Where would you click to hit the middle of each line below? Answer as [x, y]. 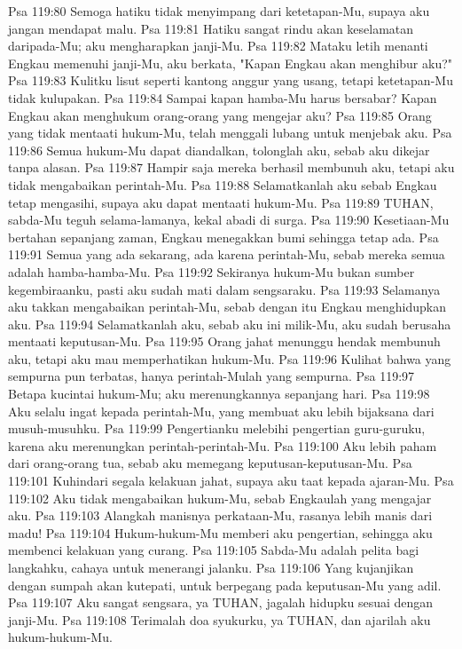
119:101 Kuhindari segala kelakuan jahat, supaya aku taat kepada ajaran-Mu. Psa [231, 481]
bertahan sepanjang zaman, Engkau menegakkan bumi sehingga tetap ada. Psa [223, 237]
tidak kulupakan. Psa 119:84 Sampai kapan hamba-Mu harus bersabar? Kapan [223, 97]
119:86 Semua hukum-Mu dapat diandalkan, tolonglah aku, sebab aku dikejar [219, 150]
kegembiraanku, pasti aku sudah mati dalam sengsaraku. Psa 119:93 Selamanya [224, 289]
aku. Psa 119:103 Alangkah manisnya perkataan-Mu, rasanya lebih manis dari [220, 515]
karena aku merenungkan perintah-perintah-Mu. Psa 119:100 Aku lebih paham [223, 445]
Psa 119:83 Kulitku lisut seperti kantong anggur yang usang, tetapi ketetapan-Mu [231, 80]
